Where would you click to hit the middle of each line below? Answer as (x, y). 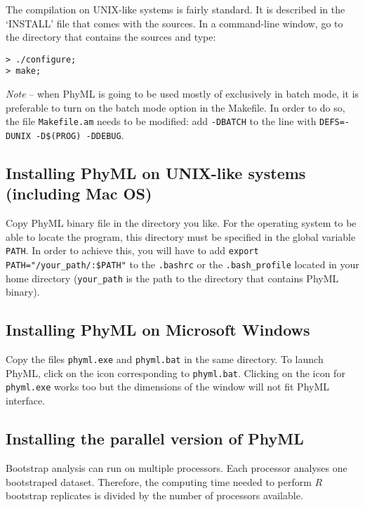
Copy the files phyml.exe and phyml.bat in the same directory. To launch (165, 359)
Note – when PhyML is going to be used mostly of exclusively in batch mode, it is (182, 94)
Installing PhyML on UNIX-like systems (156, 172)
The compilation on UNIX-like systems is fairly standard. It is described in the (175, 9)
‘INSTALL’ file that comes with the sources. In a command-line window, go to (174, 23)
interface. (26, 401)
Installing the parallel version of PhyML (155, 439)
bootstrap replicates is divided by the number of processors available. (154, 495)
